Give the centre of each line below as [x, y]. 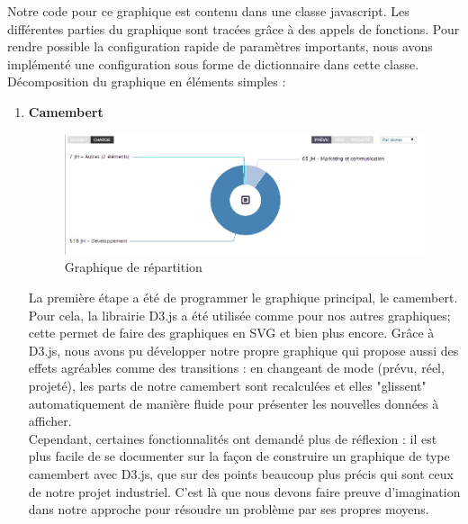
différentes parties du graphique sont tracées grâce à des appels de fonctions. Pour [234, 28]
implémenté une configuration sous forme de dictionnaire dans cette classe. [213, 63]
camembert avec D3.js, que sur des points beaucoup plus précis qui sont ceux [241, 473]
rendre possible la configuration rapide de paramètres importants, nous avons [220, 46]
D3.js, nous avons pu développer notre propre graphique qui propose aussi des [243, 350]
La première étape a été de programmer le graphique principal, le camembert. [243, 298]
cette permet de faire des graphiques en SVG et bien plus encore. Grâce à [231, 333]
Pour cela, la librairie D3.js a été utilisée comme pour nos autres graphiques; [239, 315]
